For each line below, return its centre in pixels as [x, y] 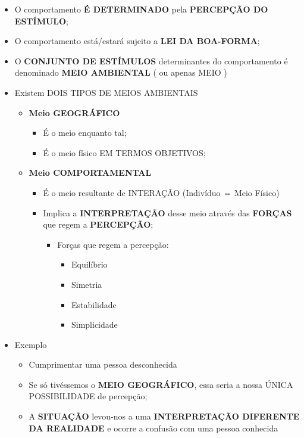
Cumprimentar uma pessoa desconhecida [103, 364]
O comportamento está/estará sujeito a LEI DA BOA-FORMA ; [137, 41]
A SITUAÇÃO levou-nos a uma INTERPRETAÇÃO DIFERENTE [164, 416]
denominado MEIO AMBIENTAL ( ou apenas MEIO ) [121, 72]
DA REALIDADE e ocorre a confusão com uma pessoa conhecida [153, 428]
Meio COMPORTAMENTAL [90, 173]
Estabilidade [94, 304]
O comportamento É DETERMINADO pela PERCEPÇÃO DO [141, 9]
